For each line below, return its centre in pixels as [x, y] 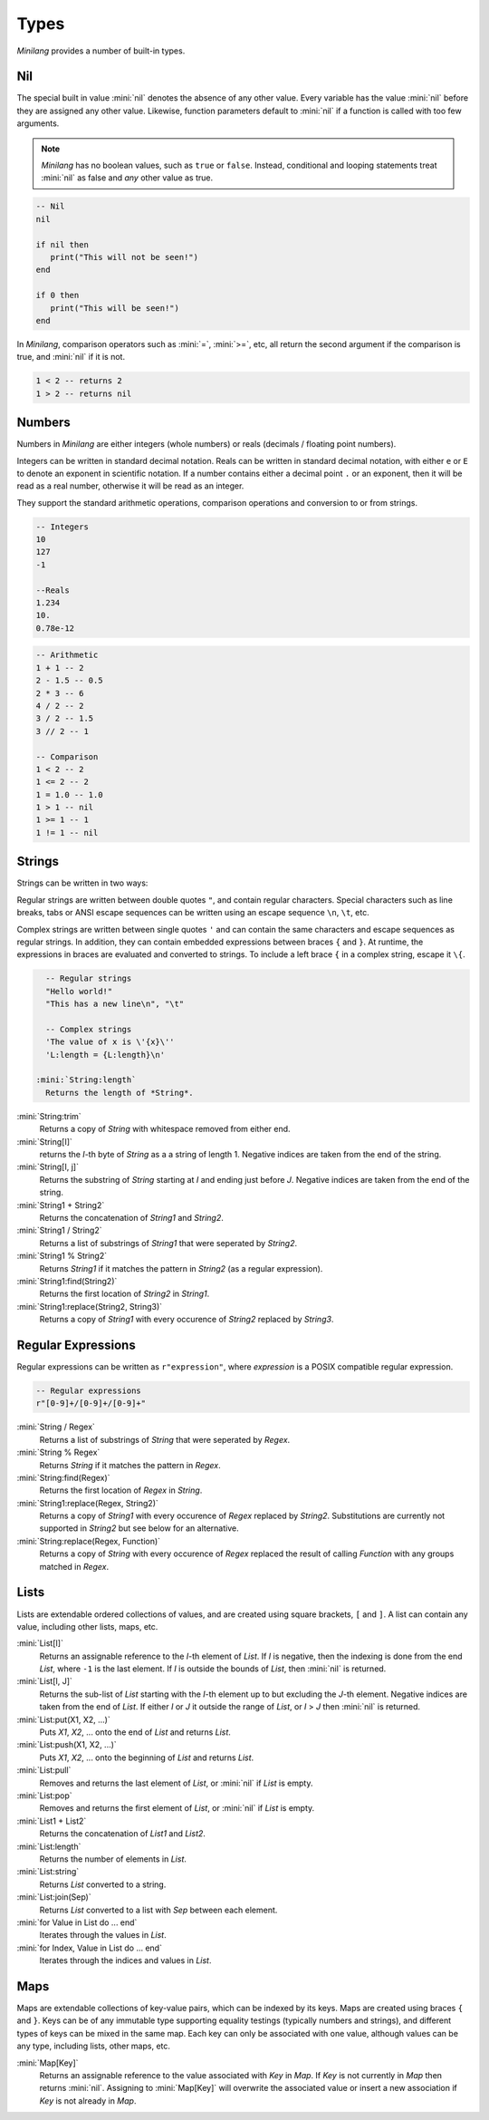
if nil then [62, 244]
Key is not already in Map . [88, 2101]
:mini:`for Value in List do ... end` [77, 1922]
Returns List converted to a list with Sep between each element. [158, 1910]
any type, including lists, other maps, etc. [94, 2046]
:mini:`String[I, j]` [48, 1167]
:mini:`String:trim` [49, 1116]
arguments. [38, 123]
